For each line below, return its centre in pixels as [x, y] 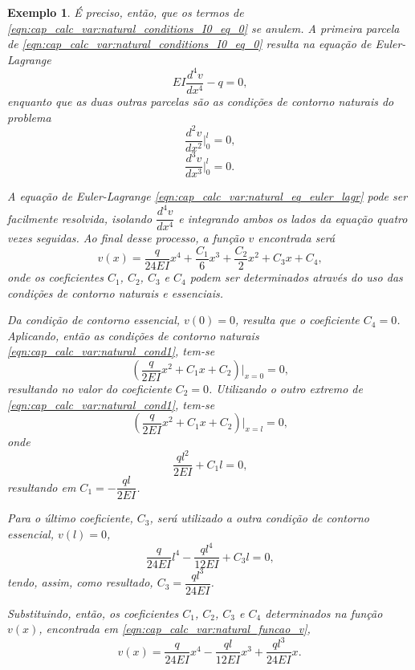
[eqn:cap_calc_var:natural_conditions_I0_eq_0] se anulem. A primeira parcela [203, 28]
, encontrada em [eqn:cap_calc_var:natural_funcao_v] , [175, 629]
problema [29, 117]
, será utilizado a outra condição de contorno [260, 518]
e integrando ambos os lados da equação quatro [293, 218]
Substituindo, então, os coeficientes [93, 613]
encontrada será [297, 238]
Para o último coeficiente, [70, 518]
